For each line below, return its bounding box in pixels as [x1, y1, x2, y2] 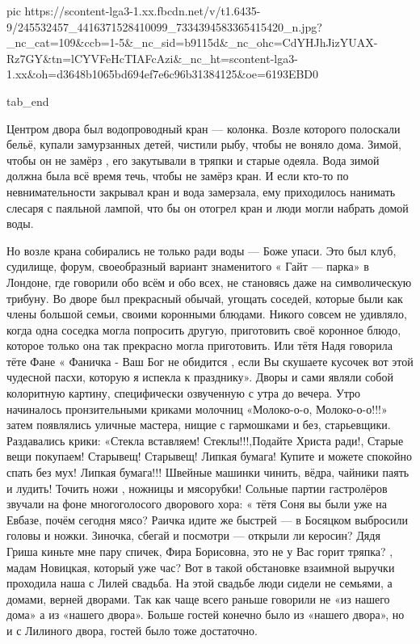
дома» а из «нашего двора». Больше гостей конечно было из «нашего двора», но [6, 606, 405, 623]
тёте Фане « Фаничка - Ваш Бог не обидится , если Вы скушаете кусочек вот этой [6, 352, 414, 369]
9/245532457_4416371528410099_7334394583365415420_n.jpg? [6, 18, 322, 35]
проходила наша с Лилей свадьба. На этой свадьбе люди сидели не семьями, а [6, 575, 393, 591]
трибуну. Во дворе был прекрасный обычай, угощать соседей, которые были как [6, 289, 403, 306]
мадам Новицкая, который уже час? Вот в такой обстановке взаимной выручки [6, 558, 395, 575]
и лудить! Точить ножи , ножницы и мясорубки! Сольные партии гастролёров [6, 479, 388, 496]
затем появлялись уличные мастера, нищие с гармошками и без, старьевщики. [6, 416, 391, 433]
